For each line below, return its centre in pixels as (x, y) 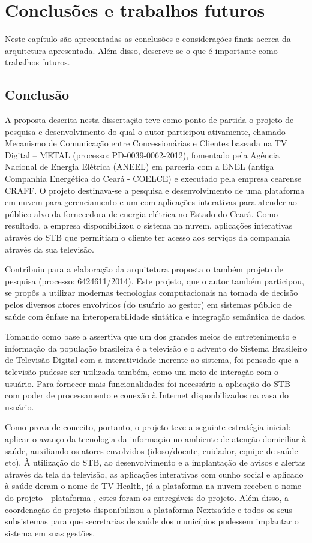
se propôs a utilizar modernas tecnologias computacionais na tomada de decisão (151, 292)
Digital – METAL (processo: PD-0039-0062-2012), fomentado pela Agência (142, 154)
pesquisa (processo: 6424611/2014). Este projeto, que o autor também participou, (154, 280)
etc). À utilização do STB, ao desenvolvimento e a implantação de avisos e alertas (155, 462)
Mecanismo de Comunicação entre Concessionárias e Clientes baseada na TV (146, 143)
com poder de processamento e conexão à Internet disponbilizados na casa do (147, 395)
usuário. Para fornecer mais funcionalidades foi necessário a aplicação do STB (148, 383)
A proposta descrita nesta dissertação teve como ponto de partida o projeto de (149, 120)
